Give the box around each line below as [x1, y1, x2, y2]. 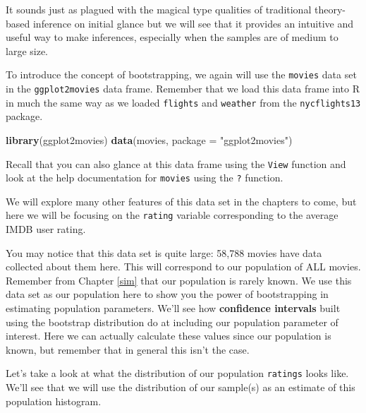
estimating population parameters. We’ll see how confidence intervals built [6, 301, 341, 316]
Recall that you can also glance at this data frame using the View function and [6, 156, 346, 171]
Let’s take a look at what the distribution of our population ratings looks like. [6, 366, 349, 381]
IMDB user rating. [6, 222, 86, 237]
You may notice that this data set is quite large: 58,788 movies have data [6, 245, 322, 260]
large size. [6, 43, 48, 58]
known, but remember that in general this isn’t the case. [6, 342, 250, 357]
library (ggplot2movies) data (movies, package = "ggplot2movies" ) [6, 132, 293, 147]
